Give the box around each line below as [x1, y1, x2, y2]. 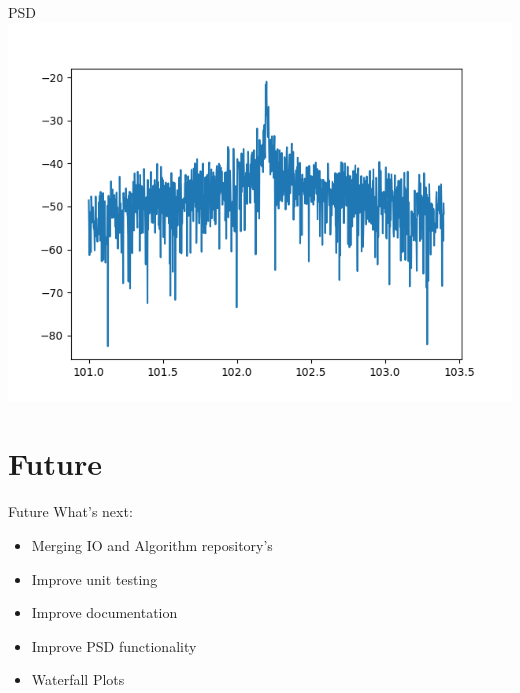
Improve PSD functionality [31, 635, 197, 656]
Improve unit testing [31, 568, 158, 589]
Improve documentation [31, 602, 178, 623]
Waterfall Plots [31, 669, 125, 690]
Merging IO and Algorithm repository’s [31, 534, 273, 555]
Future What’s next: [8, 501, 133, 522]
